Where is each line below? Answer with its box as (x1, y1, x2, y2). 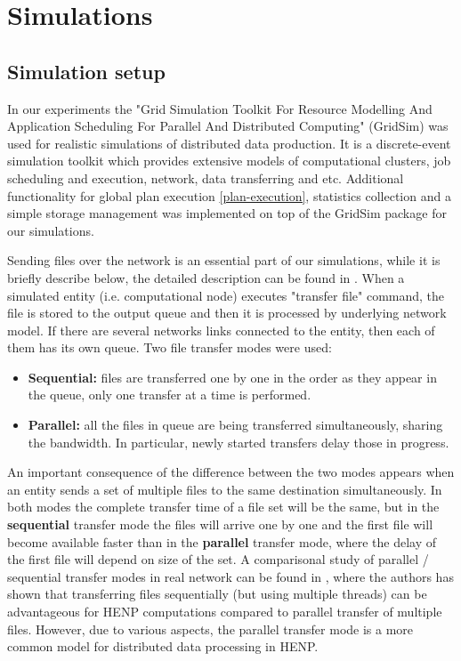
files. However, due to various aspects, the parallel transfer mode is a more (7, 619, 414, 638)
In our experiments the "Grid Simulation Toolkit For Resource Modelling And (7, 99, 433, 117)
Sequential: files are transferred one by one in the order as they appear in (28, 367, 437, 386)
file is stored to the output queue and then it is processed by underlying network (7, 303, 447, 322)
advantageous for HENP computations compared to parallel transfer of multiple (7, 602, 442, 621)
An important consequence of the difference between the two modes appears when (7, 463, 455, 481)
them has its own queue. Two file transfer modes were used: (7, 338, 332, 357)
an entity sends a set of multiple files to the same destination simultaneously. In (7, 480, 442, 498)
